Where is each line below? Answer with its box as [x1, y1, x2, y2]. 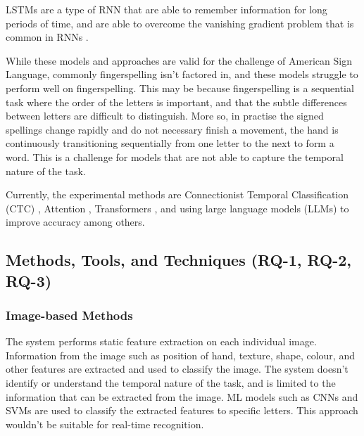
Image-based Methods [6, 307, 133, 323]
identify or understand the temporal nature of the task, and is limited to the [6, 376, 336, 390]
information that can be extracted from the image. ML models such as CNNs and [6, 389, 358, 404]
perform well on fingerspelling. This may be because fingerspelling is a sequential [6, 80, 354, 95]
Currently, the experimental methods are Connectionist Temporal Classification [6, 187, 349, 202]
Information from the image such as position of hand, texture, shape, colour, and [6, 347, 355, 362]
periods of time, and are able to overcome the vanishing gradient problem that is [6, 15, 354, 30]
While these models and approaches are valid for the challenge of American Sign [6, 53, 352, 68]
